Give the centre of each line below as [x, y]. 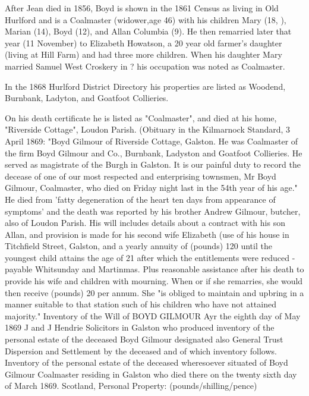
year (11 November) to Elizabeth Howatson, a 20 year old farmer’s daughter [144, 43]
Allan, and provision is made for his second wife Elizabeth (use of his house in [147, 234]
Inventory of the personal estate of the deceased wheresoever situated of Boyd [146, 362]
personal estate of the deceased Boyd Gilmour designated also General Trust [144, 339]
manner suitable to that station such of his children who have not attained [141, 304]
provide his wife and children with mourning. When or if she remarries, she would [154, 281]
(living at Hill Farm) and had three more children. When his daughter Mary [144, 54]
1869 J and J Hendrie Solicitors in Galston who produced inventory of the [140, 327]
